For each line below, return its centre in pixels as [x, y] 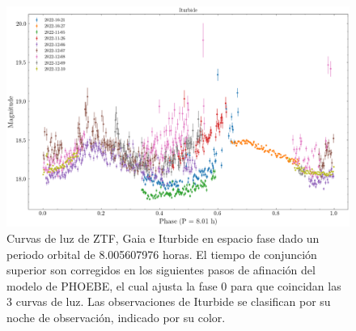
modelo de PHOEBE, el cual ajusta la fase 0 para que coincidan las [174, 285]
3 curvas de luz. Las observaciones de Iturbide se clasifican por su [169, 301]
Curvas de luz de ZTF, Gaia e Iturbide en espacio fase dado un [163, 238]
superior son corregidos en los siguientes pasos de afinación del [161, 270]
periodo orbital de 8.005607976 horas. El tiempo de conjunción [162, 254]
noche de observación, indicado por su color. [116, 318]
